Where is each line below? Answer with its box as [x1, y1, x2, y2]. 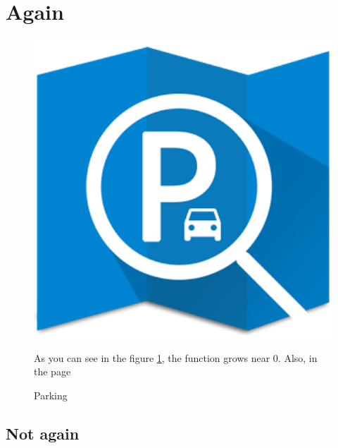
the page [34, 364, 71, 379]
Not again [6, 422, 80, 444]
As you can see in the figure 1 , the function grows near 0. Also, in [34, 350, 318, 365]
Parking [34, 387, 68, 402]
